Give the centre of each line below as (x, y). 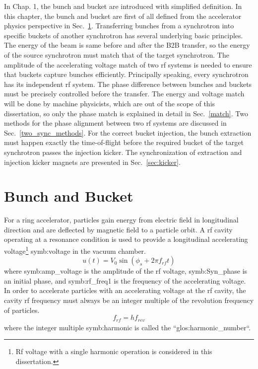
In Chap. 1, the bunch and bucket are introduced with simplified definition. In (123, 6)
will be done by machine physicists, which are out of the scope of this (110, 103)
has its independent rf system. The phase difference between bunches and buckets (128, 84)
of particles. (22, 310)
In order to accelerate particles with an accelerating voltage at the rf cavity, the (125, 290)
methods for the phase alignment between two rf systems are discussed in (115, 123)
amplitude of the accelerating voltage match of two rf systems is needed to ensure (128, 64)
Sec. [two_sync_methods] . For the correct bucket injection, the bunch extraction (128, 132)
